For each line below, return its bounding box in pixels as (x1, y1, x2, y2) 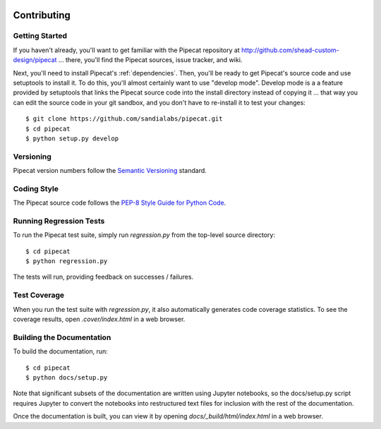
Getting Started (13, 31, 67, 41)
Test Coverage (13, 290, 65, 300)
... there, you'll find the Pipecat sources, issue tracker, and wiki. (58, 56, 243, 64)
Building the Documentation (13, 332, 111, 342)
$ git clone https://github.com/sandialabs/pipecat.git (25, 115, 223, 123)
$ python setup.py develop (25, 134, 119, 143)
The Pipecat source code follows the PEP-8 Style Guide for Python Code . (13, 198, 226, 207)
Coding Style (13, 183, 59, 193)
